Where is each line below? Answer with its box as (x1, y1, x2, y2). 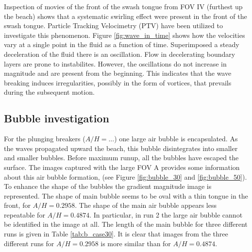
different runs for (4, 238, 54, 248)
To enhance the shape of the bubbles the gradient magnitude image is (4, 181, 212, 191)
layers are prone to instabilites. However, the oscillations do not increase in (4, 58, 227, 68)
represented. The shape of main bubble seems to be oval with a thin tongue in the (4, 190, 248, 201)
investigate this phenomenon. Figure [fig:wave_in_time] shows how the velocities (4, 30, 245, 40)
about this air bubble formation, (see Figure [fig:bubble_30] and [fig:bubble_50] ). (4, 171, 247, 182)
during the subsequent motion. (4, 87, 95, 97)
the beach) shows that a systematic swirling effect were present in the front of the (4, 11, 247, 21)
